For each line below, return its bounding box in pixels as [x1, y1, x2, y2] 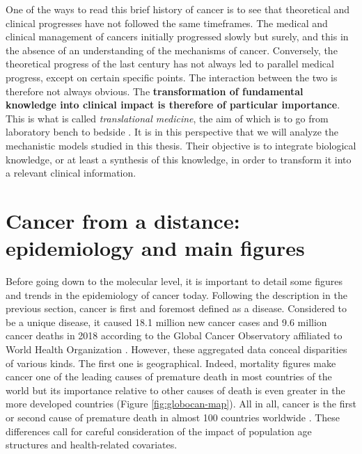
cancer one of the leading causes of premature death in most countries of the [6, 369, 332, 384]
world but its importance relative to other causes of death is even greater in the [6, 382, 345, 397]
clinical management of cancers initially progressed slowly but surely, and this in [6, 29, 349, 44]
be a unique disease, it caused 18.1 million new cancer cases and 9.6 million [6, 314, 327, 329]
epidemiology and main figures [6, 234, 305, 262]
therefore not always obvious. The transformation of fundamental [6, 83, 304, 98]
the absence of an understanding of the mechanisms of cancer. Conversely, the [6, 42, 338, 57]
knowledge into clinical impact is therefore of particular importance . [6, 97, 340, 112]
